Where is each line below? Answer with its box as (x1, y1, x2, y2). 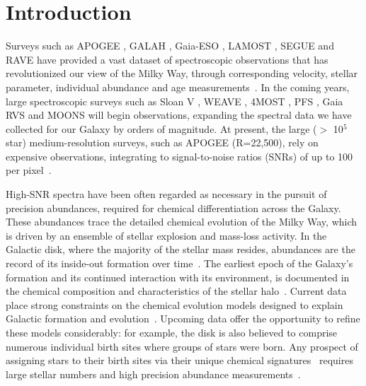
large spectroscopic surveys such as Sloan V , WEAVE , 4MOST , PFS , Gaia (6, 93, 343, 108)
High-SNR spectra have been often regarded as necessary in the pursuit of (6, 187, 327, 201)
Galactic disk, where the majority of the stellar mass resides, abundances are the (6, 242, 355, 257)
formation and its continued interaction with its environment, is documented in (6, 269, 350, 284)
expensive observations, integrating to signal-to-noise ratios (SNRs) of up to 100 (6, 148, 353, 163)
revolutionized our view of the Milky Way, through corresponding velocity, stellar (6, 66, 358, 81)
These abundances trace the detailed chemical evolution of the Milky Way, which (6, 214, 358, 229)
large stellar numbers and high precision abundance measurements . (6, 366, 301, 381)
